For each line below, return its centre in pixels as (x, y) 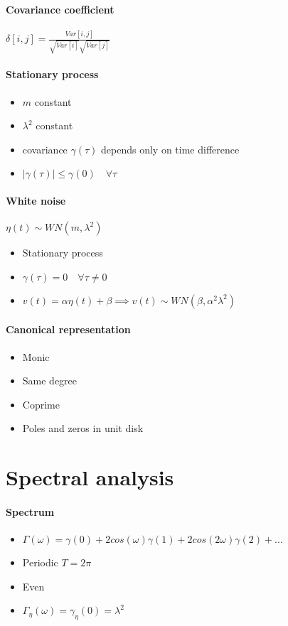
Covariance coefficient (60, 9)
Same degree (50, 381)
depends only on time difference (170, 149)
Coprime (41, 404)
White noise (36, 200)
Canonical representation (68, 329)
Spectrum (30, 511)
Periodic (40, 562)
